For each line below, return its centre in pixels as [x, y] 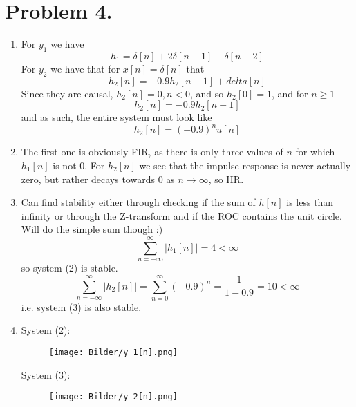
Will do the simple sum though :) [92, 229]
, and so [207, 93]
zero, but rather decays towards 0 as [98, 179]
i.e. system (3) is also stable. [81, 306]
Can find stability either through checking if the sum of [138, 202]
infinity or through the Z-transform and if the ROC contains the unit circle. [181, 215]
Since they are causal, [67, 93]
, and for [290, 93]
